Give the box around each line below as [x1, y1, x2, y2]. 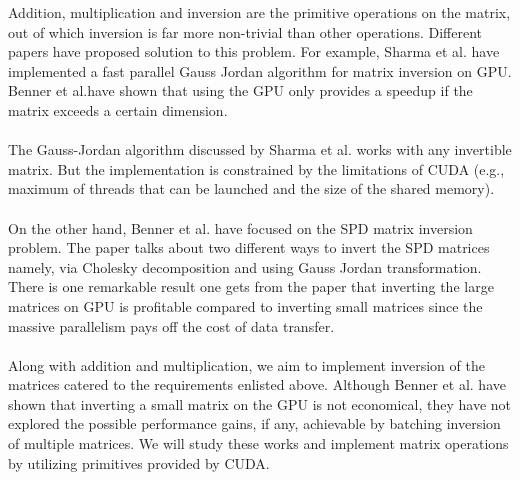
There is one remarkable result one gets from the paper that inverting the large [8, 276, 494, 297]
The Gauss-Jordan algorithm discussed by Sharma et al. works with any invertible [8, 139, 512, 160]
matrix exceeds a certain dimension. [8, 99, 228, 120]
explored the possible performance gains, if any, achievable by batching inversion [8, 413, 501, 434]
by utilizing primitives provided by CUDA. [8, 452, 270, 473]
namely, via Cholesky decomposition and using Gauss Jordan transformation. [8, 256, 482, 277]
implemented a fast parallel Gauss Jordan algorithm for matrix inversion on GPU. [8, 60, 512, 81]
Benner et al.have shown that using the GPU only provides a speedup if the [8, 80, 473, 101]
